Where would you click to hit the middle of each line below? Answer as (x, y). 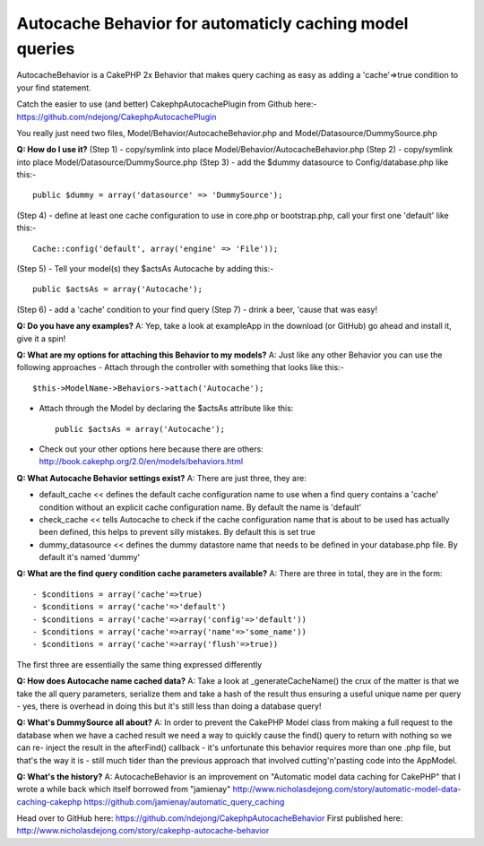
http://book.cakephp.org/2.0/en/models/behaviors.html (141, 462)
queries (46, 48)
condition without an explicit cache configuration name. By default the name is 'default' (200, 507)
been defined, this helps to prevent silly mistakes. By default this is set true (177, 532)
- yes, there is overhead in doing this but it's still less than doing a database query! (169, 706)
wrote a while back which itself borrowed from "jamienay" (124, 790)
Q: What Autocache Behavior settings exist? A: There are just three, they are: (161, 478)
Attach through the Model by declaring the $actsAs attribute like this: (166, 409)
